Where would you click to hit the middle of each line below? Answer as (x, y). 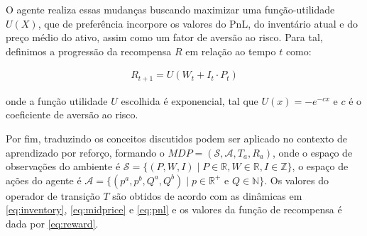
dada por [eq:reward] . (52, 224)
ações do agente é (44, 180)
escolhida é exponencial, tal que (190, 100)
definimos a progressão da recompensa (89, 51)
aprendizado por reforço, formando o (85, 152)
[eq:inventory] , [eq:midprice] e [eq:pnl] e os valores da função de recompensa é (174, 209)
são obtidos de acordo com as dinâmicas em (207, 195)
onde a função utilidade (57, 100)
